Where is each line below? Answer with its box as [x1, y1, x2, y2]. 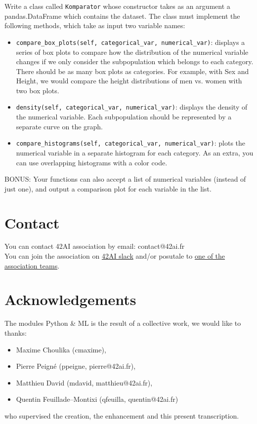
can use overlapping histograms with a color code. [16, 157, 168, 167]
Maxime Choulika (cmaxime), [16, 344, 106, 354]
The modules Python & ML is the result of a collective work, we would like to [4, 318, 241, 328]
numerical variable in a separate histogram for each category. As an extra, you [16, 147, 254, 157]
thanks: [4, 327, 27, 338]
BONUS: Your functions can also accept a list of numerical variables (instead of [4, 174, 246, 184]
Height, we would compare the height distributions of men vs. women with [16, 76, 242, 86]
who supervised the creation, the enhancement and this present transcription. [4, 410, 239, 421]
